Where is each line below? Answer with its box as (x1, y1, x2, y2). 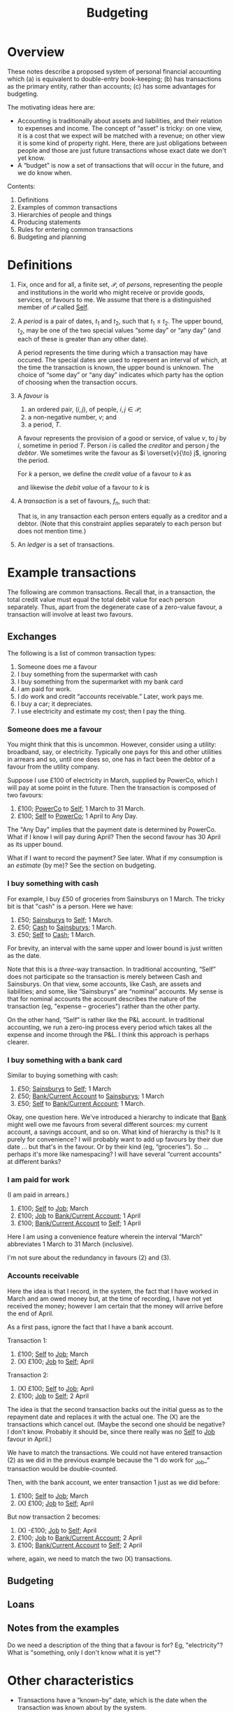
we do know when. (17, 168, 72, 177)
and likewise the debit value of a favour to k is (17, 483, 150, 492)
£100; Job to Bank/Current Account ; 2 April (17, 1534, 142, 1542)
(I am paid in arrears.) (7, 1190, 70, 1199)
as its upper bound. (7, 840, 64, 849)
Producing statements (17, 218, 82, 226)
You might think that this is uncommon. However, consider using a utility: (7, 740, 217, 748)
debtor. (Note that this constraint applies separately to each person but (17, 519, 222, 528)
